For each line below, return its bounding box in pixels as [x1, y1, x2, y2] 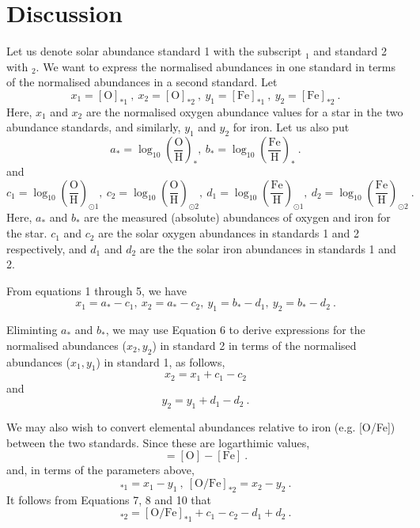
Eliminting [6, 321, 58, 338]
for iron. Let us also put [233, 119, 350, 135]
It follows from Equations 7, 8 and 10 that [6, 491, 212, 507]
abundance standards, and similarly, [6, 119, 181, 135]
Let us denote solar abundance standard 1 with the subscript [6, 43, 302, 59]
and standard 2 [313, 43, 387, 59]
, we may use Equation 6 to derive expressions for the [105, 321, 365, 338]
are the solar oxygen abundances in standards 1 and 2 [98, 225, 360, 241]
